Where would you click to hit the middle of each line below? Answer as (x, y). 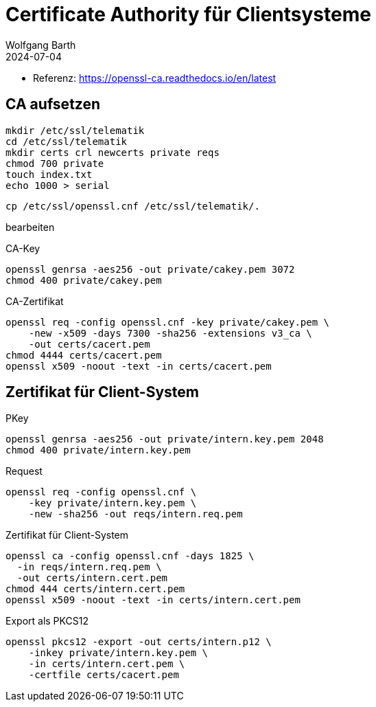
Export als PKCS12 (47, 621)
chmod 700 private (55, 163)
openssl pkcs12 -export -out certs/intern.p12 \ (139, 642)
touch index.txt (49, 174)
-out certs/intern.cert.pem (92, 578)
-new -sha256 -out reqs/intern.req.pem (136, 514)
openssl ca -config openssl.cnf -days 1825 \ (130, 556)
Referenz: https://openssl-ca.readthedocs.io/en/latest (155, 78)
